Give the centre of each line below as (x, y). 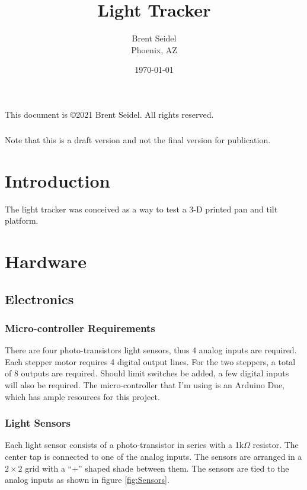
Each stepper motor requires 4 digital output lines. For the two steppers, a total (150, 361)
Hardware (46, 261)
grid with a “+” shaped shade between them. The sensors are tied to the (157, 468)
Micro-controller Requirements (80, 328)
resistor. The (276, 445)
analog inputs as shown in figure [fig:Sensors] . (87, 480)
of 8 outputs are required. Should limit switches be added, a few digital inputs (147, 373)
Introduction (57, 180)
